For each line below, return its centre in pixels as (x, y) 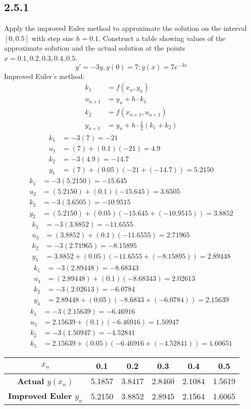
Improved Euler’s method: (44, 76)
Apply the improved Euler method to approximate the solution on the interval (125, 28)
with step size (53, 38)
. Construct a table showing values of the (162, 38)
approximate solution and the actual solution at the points (95, 48)
